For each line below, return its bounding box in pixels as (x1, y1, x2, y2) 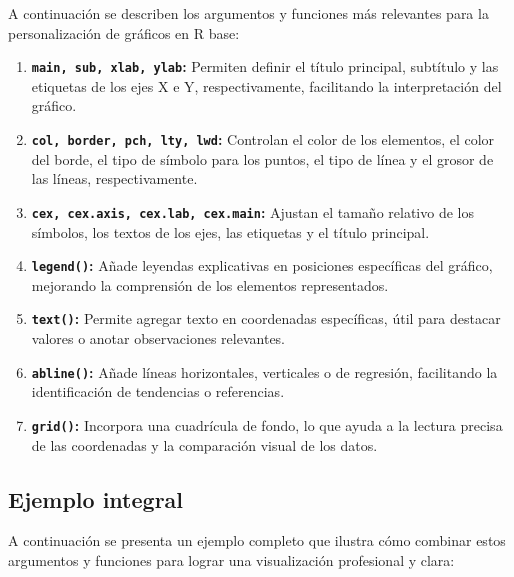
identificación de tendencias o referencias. (31, 381, 285, 402)
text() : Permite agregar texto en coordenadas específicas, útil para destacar (31, 308, 501, 329)
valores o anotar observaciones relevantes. (31, 328, 285, 349)
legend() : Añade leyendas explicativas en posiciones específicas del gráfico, (31, 255, 493, 276)
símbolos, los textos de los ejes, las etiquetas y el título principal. (31, 221, 430, 242)
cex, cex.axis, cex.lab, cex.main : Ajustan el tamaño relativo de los (31, 201, 474, 222)
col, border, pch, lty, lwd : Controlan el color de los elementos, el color (31, 129, 495, 150)
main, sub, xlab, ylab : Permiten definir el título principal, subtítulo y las (31, 56, 499, 77)
